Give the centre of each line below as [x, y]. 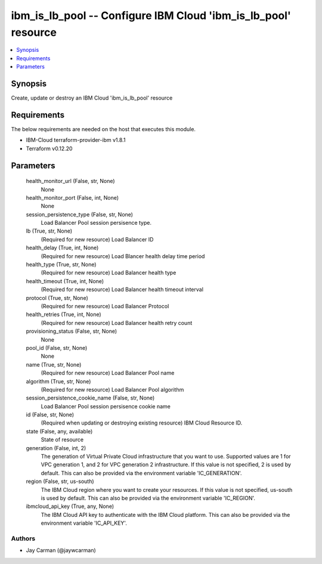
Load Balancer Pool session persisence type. [96, 223]
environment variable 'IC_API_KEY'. [84, 523]
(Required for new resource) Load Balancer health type [109, 273]
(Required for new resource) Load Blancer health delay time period [123, 256]
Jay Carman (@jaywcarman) [61, 550]
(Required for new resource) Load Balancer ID [97, 239]
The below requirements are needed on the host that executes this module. [103, 129]
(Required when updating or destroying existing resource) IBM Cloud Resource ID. [142, 423]
